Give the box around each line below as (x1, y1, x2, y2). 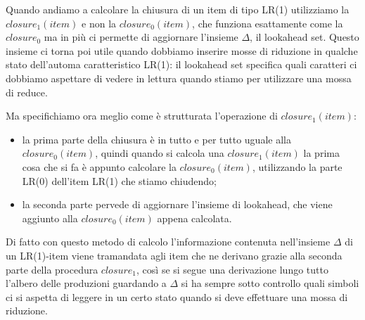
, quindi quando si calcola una (95, 146, 224, 160)
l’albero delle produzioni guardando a (6, 276, 167, 290)
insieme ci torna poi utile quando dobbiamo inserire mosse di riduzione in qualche (6, 43, 358, 58)
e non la (82, 15, 117, 30)
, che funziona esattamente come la (192, 15, 343, 30)
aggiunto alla (22, 210, 78, 225)
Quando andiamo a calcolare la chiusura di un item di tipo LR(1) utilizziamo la (6, 2, 350, 16)
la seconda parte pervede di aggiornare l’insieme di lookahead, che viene (22, 197, 333, 212)
